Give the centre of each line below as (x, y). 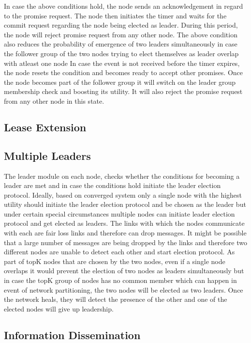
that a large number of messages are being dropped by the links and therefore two (125, 242)
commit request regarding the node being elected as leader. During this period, (121, 25)
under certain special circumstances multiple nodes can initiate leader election (119, 213)
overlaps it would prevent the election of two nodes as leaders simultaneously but (124, 271)
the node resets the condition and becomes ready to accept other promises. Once (123, 72)
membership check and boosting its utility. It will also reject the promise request (123, 91)
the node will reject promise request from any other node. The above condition (121, 34)
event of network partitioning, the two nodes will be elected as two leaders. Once (124, 289)
